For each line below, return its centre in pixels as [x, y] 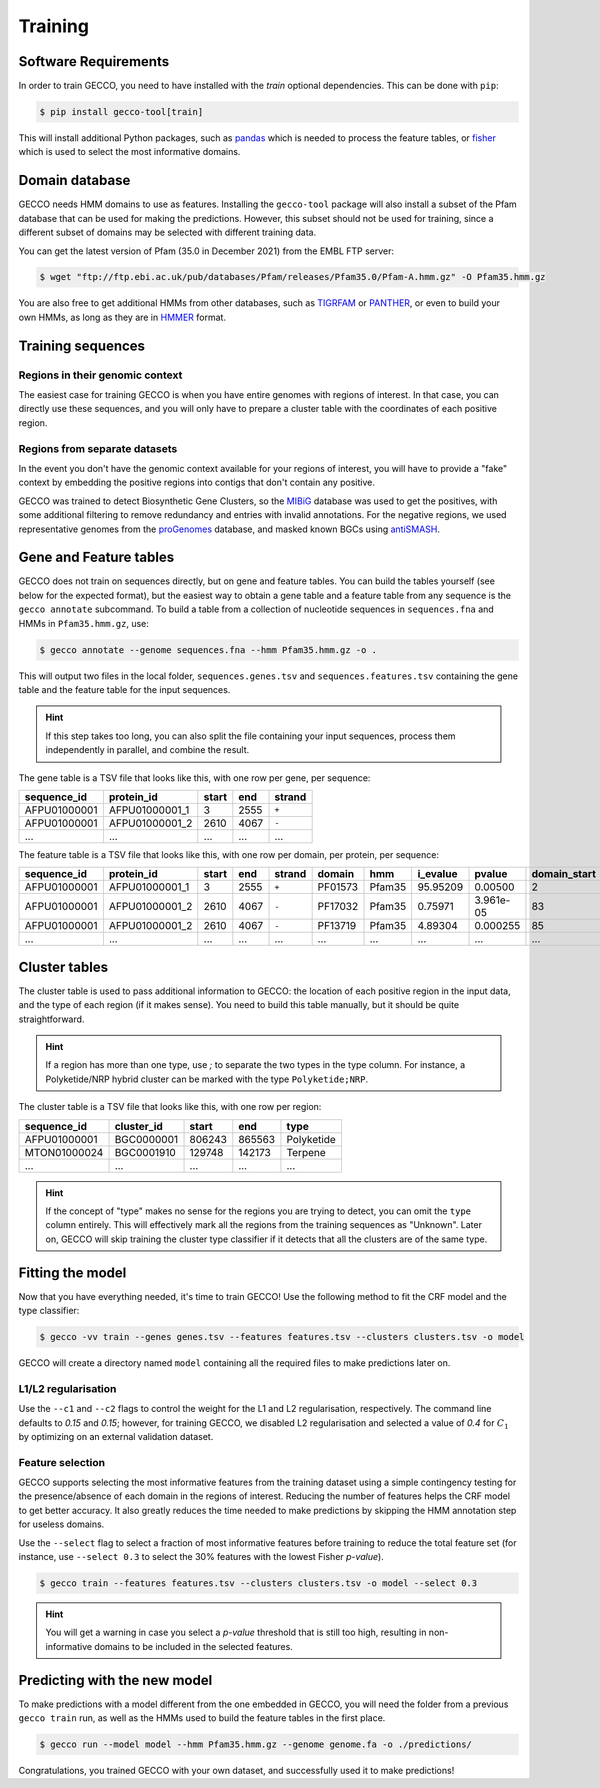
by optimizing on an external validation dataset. [116, 1436]
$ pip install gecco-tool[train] [121, 112]
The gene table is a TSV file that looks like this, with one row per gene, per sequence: [194, 777]
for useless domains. [61, 1524]
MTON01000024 [64, 1152]
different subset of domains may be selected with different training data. [167, 232]
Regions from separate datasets [98, 448]
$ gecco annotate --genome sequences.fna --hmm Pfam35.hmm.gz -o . [208, 649]
